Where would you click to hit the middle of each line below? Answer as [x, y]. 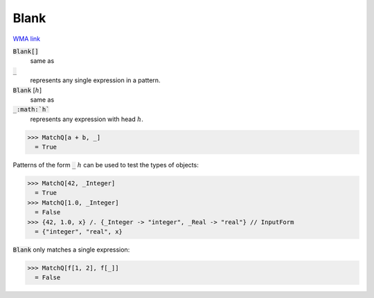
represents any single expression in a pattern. [95, 80]
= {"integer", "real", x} [79, 231]
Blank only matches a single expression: [71, 250]
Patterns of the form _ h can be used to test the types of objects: [106, 165]
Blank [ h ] [27, 90]
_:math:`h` [31, 110]
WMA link [27, 39]
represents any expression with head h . [87, 119]
